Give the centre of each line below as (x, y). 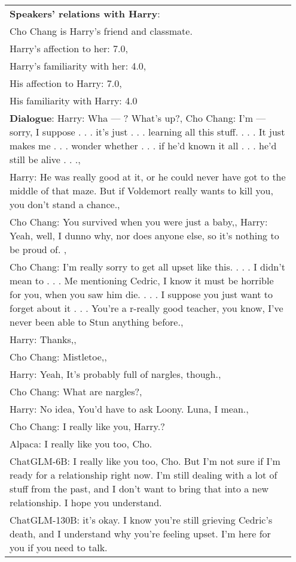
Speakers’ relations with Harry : (85, 13)
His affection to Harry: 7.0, (66, 83)
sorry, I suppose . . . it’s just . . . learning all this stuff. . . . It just (147, 132)
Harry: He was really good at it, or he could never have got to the (148, 177)
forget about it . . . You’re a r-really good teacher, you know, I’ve (147, 308)
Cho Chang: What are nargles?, (76, 391)
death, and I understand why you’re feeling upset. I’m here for (140, 534)
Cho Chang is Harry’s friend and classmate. (101, 31)
